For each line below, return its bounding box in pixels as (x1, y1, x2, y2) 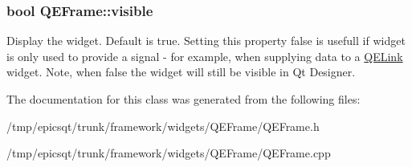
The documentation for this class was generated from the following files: (6, 91, 361, 107)
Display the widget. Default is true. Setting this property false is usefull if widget (6, 32, 406, 49)
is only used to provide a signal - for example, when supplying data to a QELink (6, 47, 403, 64)
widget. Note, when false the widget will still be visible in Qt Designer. (6, 63, 356, 80)
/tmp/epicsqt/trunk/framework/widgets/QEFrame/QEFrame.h (6, 117, 320, 134)
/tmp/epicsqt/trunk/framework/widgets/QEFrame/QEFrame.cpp (6, 145, 331, 161)
